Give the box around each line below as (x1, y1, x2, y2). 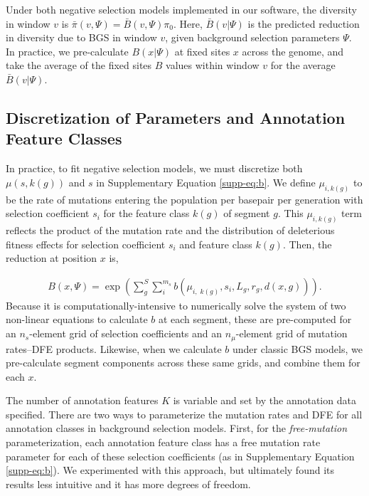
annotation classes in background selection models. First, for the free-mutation (6, 421, 348, 436)
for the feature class (103, 206, 190, 221)
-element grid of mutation (235, 326, 348, 341)
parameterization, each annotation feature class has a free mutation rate (6, 435, 321, 450)
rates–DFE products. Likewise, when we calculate (6, 341, 222, 356)
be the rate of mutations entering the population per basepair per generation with (6, 191, 363, 206)
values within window (166, 58, 260, 73)
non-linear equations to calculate (6, 312, 148, 327)
